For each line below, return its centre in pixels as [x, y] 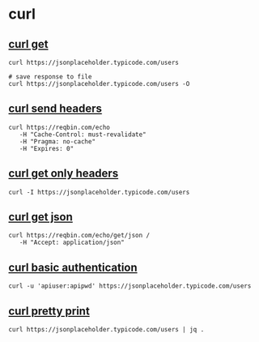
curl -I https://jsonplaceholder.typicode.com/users [99, 192]
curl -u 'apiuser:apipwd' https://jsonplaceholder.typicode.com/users [130, 286]
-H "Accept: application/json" [72, 243]
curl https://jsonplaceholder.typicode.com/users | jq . [106, 330]
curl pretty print [49, 311]
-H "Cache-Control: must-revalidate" [83, 135]
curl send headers [55, 109]
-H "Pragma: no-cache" [57, 141]
